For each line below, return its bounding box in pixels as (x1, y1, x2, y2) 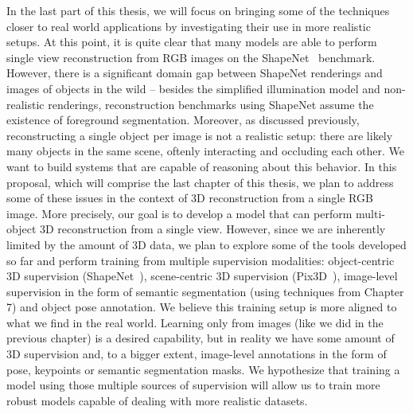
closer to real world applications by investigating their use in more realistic (6, 18, 371, 34)
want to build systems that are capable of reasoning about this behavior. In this (6, 158, 397, 174)
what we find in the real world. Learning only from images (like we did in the (6, 314, 384, 330)
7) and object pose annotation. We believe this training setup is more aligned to (6, 299, 397, 315)
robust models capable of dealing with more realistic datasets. (6, 392, 308, 408)
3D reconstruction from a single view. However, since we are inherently (39, 221, 386, 237)
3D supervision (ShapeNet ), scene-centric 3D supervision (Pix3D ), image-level (6, 268, 398, 284)
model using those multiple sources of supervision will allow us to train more (6, 377, 380, 393)
